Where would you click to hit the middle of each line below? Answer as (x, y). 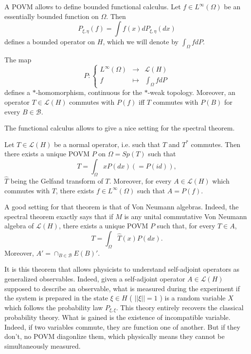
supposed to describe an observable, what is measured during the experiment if (122, 288)
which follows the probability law (54, 307)
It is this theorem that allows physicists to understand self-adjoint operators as (122, 269)
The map (18, 59)
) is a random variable (193, 298)
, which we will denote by (141, 42)
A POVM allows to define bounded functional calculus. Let (93, 6)
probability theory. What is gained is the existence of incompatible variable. (117, 317)
